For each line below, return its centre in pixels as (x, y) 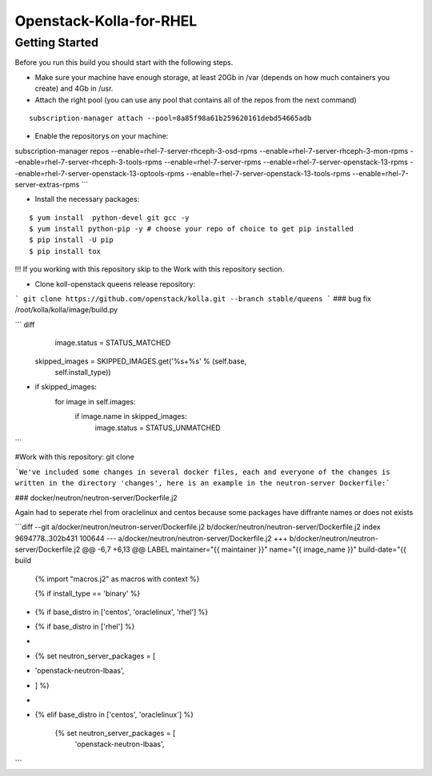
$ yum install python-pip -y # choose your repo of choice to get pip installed (192, 229)
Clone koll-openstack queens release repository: (115, 283)
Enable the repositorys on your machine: (102, 136)
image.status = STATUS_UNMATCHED (158, 428)
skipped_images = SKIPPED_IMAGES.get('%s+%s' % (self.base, (141, 361)
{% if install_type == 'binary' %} (88, 593)
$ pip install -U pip (71, 240)
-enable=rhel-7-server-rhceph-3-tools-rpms (89, 162)
